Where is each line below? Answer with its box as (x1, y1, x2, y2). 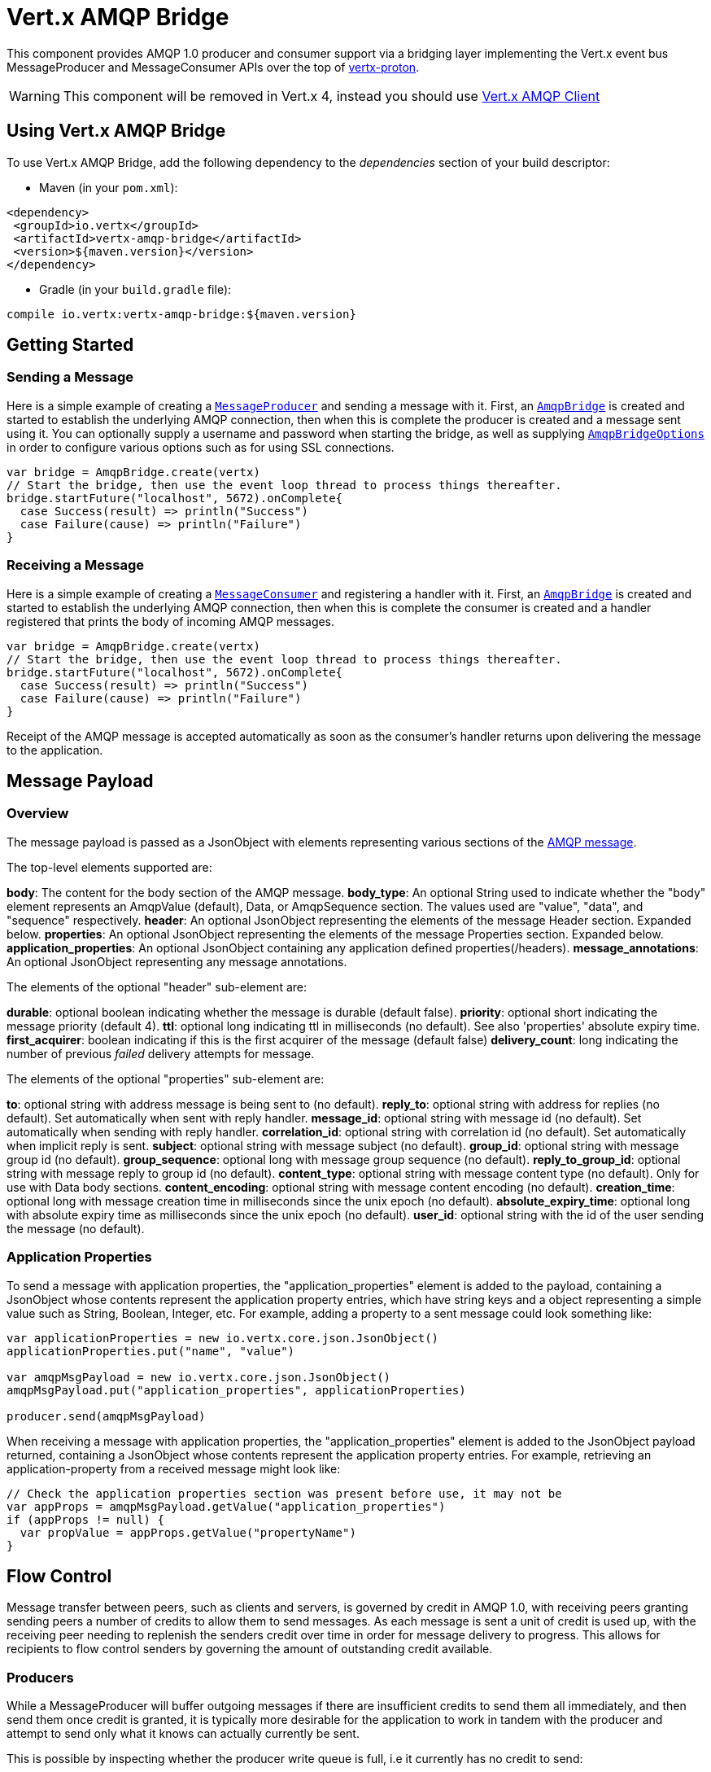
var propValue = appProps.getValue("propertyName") (20, 1525, 356, 1539)
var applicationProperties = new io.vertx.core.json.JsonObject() (7, 1331, 439, 1345)
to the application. (7, 742, 103, 757)
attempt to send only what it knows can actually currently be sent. (7, 1726, 360, 1741)
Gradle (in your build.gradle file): (39, 282, 232, 296)
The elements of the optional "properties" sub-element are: (7, 1071, 325, 1086)
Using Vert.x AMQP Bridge (7, 120, 226, 142)
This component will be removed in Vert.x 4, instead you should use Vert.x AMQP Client (63, 87, 600, 104)
